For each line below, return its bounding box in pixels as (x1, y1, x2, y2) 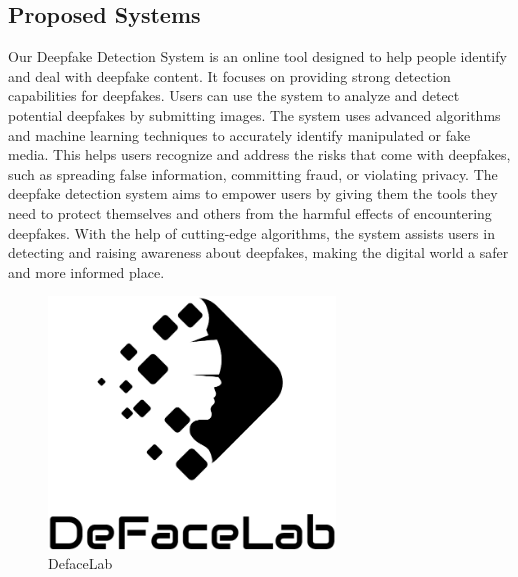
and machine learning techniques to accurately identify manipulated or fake (8, 124, 471, 145)
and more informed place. (8, 261, 165, 282)
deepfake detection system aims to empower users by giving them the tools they (8, 183, 498, 204)
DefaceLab (48, 553, 113, 574)
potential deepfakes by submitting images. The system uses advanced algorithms (8, 104, 501, 125)
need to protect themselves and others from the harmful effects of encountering (8, 202, 492, 223)
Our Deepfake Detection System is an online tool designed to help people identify (8, 46, 507, 67)
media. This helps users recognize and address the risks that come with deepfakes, (8, 144, 511, 165)
